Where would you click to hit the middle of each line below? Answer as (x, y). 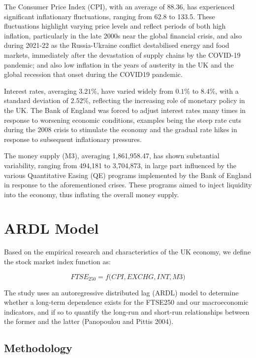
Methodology (38, 348)
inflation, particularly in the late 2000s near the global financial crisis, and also (123, 35)
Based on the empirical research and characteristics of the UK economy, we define (128, 252)
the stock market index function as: (57, 261)
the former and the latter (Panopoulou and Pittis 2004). (89, 321)
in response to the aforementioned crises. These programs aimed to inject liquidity (128, 185)
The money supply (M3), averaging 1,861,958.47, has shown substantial (112, 156)
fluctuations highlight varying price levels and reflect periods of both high (115, 26)
